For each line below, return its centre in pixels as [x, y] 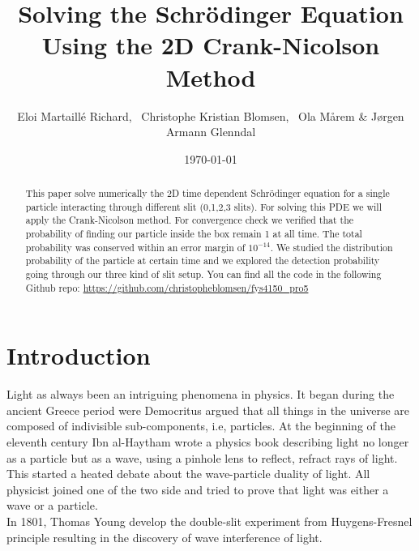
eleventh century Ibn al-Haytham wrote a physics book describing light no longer [208, 442]
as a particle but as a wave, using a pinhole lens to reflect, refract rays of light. [202, 457]
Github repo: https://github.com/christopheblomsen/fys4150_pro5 [167, 287]
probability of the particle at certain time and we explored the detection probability [203, 261]
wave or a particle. [52, 505]
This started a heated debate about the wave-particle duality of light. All [188, 474]
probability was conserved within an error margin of [135, 247]
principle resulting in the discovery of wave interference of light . [165, 537]
